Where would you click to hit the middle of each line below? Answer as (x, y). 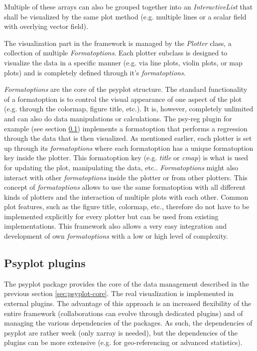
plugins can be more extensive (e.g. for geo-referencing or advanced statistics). (123, 342)
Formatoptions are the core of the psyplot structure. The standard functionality (126, 89)
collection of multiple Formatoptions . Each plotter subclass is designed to (116, 53)
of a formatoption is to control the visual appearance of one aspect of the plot (123, 99)
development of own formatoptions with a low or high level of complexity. (116, 236)
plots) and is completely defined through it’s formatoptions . (95, 72)
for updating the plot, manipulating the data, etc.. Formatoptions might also (121, 167)
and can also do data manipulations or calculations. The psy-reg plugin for (118, 118)
